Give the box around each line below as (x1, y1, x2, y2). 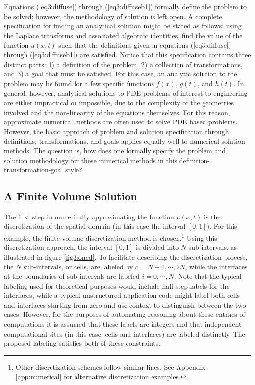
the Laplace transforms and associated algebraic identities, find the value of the (4, 30, 243, 40)
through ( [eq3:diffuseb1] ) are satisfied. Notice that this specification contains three (4, 49, 251, 59)
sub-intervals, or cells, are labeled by (24, 261, 133, 271)
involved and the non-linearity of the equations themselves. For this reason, (4, 107, 230, 117)
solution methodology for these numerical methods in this (4, 155, 178, 165)
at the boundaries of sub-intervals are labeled (4, 271, 140, 281)
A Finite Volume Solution (4, 189, 137, 204)
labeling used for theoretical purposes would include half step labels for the (4, 280, 229, 290)
